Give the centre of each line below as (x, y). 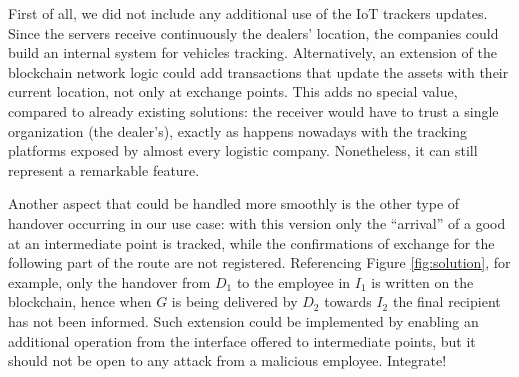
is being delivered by (234, 301)
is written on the (422, 281)
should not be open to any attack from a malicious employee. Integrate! (227, 360)
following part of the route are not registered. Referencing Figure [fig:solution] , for (259, 262)
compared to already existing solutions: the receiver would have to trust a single (253, 110)
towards (348, 301)
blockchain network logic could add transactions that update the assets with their (258, 71)
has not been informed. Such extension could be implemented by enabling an (243, 320)
